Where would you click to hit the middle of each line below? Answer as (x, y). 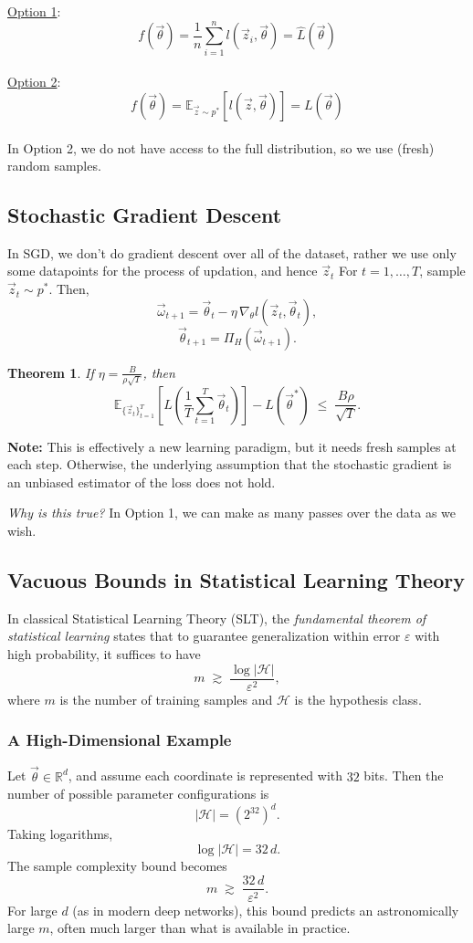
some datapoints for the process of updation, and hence (163, 271)
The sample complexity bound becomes (117, 865)
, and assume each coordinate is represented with (205, 775)
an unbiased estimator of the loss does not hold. (142, 482)
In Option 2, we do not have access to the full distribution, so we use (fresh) (221, 147)
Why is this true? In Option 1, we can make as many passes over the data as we (232, 513)
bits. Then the (404, 775)
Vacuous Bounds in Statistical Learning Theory (236, 579)
